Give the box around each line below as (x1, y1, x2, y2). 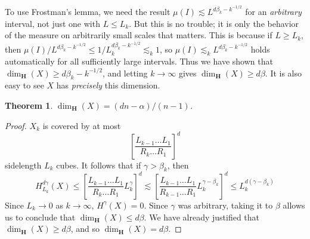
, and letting (103, 66, 148, 79)
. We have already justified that (144, 210, 260, 223)
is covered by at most (42, 119, 121, 131)
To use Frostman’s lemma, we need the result (5, 5, 170, 18)
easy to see (5, 79, 44, 91)
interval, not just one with (5, 17, 100, 29)
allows (283, 198, 305, 211)
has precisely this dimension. (56, 79, 160, 91)
